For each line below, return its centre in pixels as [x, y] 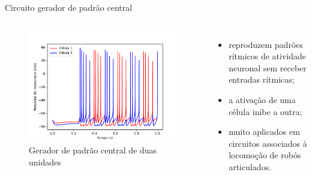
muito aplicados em [264, 132]
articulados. [250, 166]
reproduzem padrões [266, 44]
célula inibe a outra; [265, 111]
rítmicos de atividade [267, 56]
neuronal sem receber [268, 67]
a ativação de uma [262, 99]
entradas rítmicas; [262, 79]
